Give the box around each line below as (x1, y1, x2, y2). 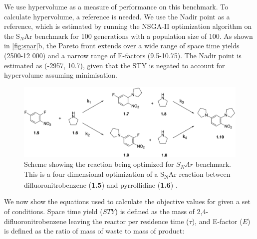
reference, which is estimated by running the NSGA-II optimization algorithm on (4, 21, 252, 31)
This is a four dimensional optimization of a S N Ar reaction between (24, 168, 231, 180)
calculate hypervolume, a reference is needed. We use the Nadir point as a (4, 11, 230, 21)
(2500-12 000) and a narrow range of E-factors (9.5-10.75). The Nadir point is (4, 50, 242, 60)
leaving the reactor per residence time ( (68, 216, 189, 226)
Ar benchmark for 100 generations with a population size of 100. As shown (24, 30, 253, 41)
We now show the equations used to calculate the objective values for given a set (4, 196, 251, 207)
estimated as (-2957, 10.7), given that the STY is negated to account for (4, 60, 225, 70)
